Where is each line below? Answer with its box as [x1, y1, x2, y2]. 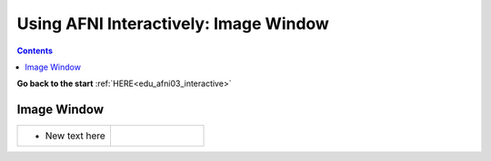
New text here [45, 129, 106, 142]
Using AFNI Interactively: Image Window [16, 14, 329, 33]
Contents [16, 45, 54, 56]
